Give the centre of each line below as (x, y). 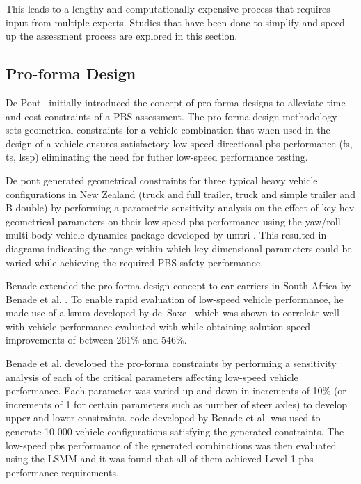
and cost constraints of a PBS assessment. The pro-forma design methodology (171, 116)
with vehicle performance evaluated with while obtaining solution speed (158, 326)
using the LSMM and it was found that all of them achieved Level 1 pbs (160, 459)
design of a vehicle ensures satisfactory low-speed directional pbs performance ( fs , (179, 143)
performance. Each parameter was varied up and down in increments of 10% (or (176, 390)
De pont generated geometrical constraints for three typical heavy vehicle (162, 180)
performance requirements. (62, 472)
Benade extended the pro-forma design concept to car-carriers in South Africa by (178, 285)
